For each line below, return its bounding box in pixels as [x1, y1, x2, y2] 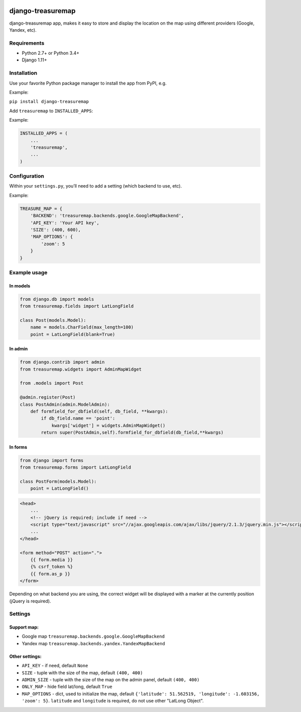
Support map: [9, 624, 39, 631]
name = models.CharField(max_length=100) [30, 324, 134, 330]
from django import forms [20, 458, 84, 463]
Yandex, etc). [9, 27, 37, 33]
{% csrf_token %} [30, 564, 73, 570]
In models [9, 283, 31, 289]
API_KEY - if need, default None [22, 663, 88, 669]
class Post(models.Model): [20, 317, 86, 323]
